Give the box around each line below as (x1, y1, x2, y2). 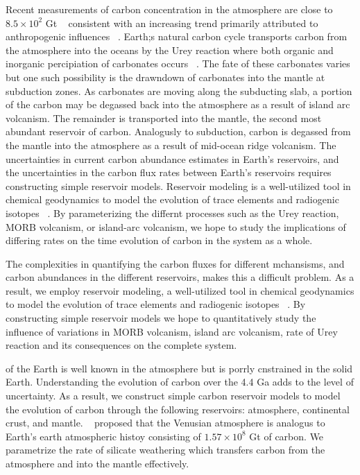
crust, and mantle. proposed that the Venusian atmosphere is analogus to (6, 415, 325, 430)
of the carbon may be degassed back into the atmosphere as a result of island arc (6, 97, 350, 112)
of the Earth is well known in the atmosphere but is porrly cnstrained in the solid (6, 361, 353, 375)
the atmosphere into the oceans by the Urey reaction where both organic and (6, 42, 334, 57)
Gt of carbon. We (249, 429, 324, 443)
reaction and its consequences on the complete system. (6, 338, 237, 352)
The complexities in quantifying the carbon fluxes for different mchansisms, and (6, 256, 345, 270)
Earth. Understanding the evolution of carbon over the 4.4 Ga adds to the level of (6, 374, 354, 389)
